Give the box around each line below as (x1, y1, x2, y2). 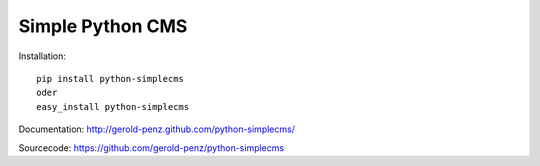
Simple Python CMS (18, 15, 188, 37)
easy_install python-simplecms (36, 101, 190, 112)
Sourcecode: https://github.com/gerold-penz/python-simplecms (18, 141, 285, 154)
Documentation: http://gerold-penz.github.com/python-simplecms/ (18, 123, 295, 135)
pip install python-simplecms (36, 73, 185, 84)
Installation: (18, 50, 67, 62)
